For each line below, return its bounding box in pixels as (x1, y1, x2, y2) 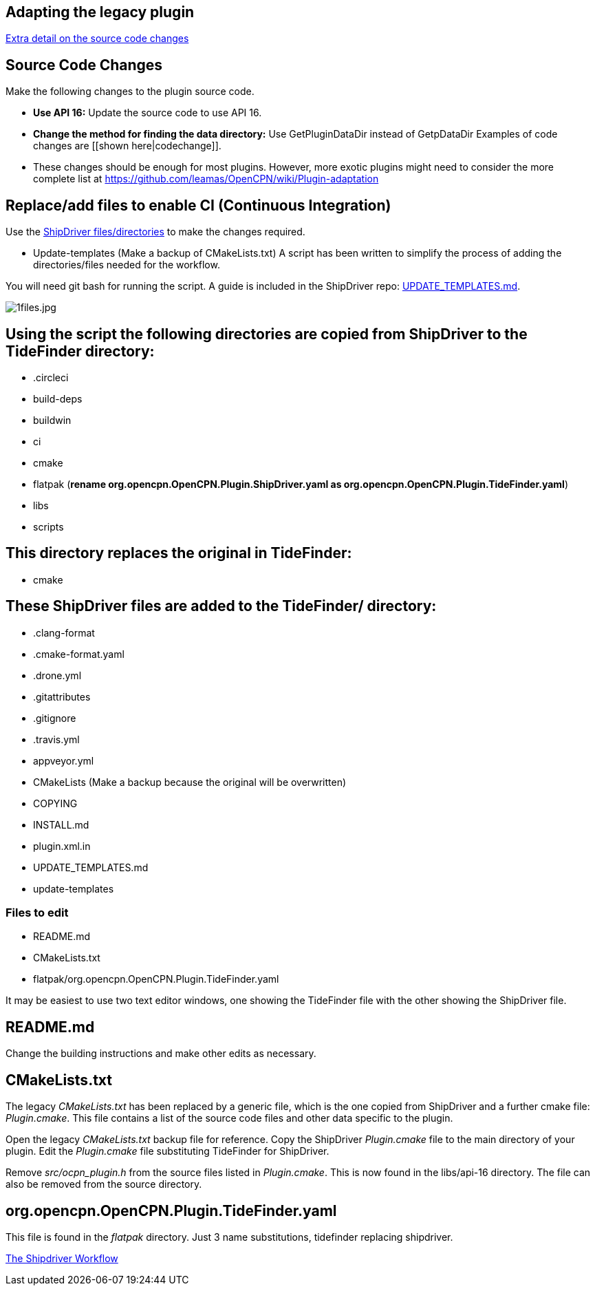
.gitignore (33, 712, 76, 724)
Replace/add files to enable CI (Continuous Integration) (6, 196, 391, 214)
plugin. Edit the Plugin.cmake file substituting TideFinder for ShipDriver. (6, 1145, 329, 1157)
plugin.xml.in (33, 840, 91, 852)
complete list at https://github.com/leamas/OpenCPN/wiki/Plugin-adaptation (33, 173, 379, 185)
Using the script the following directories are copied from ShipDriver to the (6, 325, 528, 343)
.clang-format (33, 626, 95, 639)
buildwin (33, 414, 72, 426)
